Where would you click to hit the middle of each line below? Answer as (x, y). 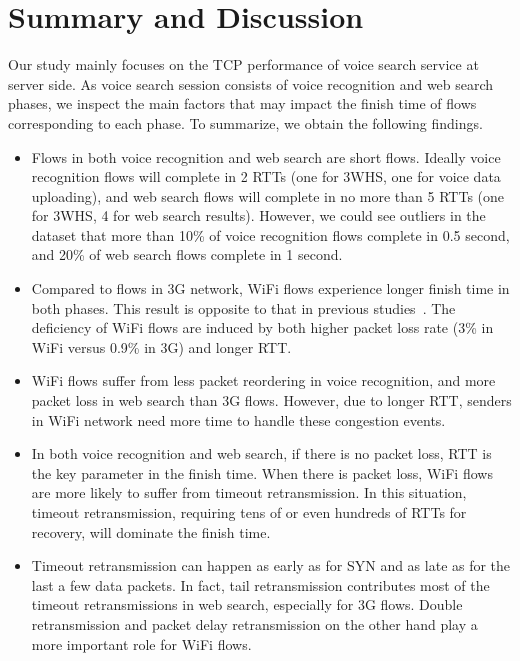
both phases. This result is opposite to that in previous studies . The (243, 307)
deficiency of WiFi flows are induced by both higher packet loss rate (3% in (262, 327)
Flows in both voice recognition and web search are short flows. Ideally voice (266, 156)
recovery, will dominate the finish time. (151, 531)
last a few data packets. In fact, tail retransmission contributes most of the (260, 584)
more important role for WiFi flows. (141, 643)
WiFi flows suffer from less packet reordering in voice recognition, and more (263, 380)
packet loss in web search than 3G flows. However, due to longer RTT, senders (271, 400)
